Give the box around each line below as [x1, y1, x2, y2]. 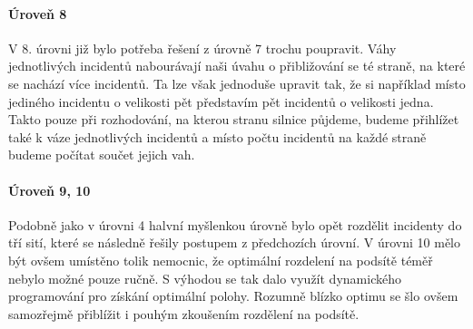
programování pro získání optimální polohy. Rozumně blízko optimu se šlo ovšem [8, 286, 458, 305]
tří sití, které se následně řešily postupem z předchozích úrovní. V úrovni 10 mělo [8, 233, 460, 252]
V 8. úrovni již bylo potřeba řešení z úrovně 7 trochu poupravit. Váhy [8, 38, 397, 57]
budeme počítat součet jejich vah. [8, 145, 195, 164]
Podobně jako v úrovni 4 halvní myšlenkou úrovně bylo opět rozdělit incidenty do [8, 215, 462, 234]
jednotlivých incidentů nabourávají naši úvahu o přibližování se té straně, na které [8, 56, 466, 75]
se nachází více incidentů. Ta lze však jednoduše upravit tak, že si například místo [8, 73, 466, 92]
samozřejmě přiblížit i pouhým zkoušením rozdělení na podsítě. [8, 304, 360, 323]
